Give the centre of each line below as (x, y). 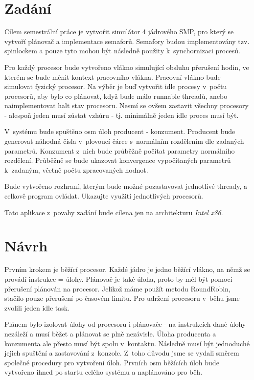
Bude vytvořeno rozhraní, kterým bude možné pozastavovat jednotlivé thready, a (126, 186)
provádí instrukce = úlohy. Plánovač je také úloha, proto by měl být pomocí (118, 279)
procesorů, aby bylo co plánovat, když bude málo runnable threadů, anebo (116, 96)
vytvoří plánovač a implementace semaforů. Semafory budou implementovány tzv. (127, 41)
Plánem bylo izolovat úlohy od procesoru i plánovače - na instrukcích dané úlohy (125, 324)
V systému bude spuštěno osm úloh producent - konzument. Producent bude (120, 131)
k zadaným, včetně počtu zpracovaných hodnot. (76, 169)
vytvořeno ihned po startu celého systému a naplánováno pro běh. (104, 372)
